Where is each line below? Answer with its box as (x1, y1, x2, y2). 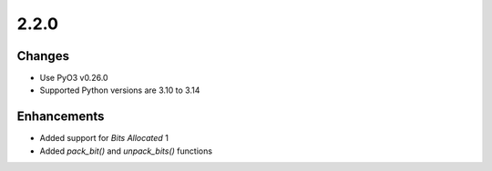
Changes (16, 48, 70, 64)
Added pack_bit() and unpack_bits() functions (39, 146, 213, 156)
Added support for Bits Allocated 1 (39, 133, 169, 144)
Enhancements (16, 109, 105, 125)
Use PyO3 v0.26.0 (39, 73, 108, 84)
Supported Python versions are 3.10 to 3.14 (39, 85, 200, 96)
